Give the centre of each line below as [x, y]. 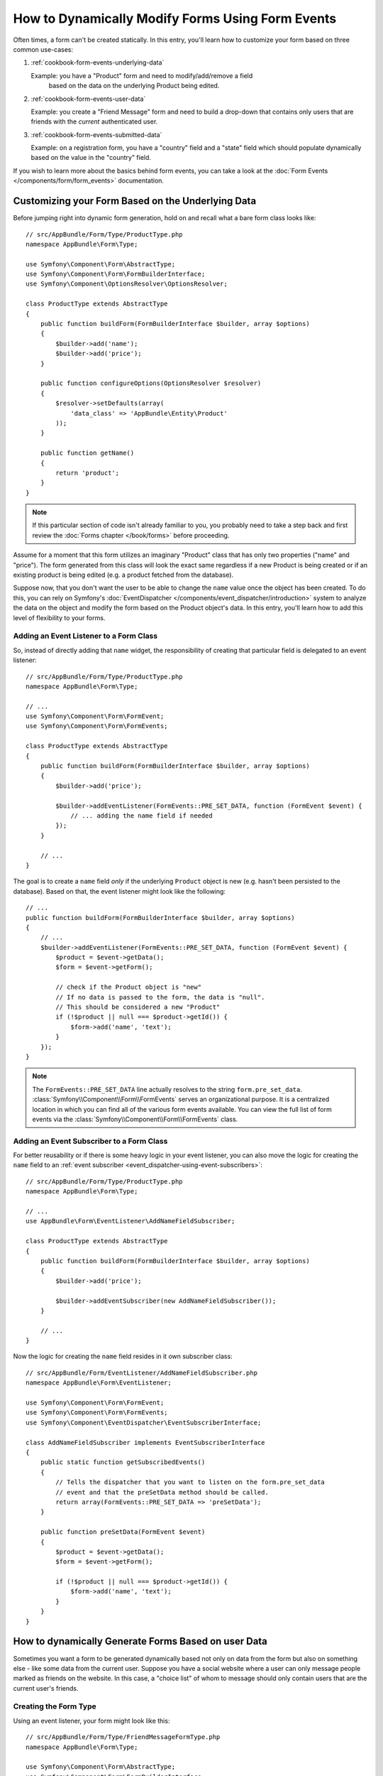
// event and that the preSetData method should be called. [162, 1492]
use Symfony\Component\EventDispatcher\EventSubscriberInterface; [144, 1422]
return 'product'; [88, 473]
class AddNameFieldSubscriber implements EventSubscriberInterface [145, 1442]
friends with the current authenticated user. [94, 121]
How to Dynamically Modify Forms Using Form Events [175, 18]
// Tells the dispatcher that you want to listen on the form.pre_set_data [190, 1482]
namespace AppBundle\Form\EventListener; [99, 1383]
